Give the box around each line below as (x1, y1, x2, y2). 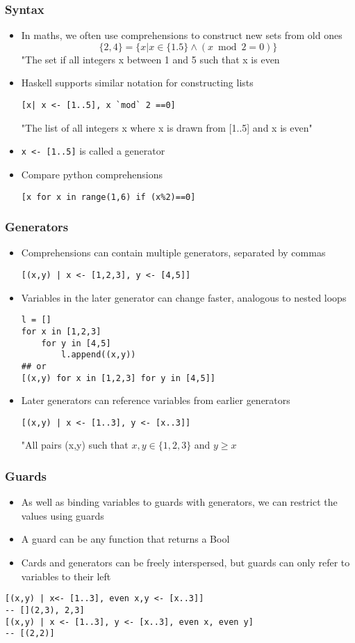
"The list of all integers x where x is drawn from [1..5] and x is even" (21, 120, 313, 134)
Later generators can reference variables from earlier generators (21, 393, 290, 408)
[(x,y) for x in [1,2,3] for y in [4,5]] (21, 373, 215, 383)
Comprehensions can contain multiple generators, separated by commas (21, 245, 326, 260)
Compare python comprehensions (21, 166, 163, 181)
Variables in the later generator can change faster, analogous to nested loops (21, 290, 347, 304)
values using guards (21, 508, 104, 522)
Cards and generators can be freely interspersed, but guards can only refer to (21, 555, 350, 569)
